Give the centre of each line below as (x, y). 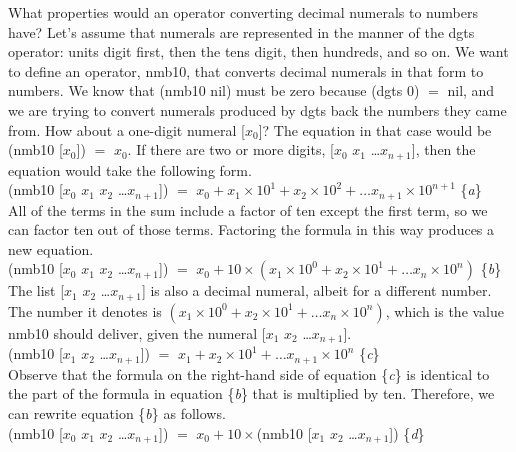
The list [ (36, 290)
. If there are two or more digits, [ (230, 149)
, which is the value (445, 310)
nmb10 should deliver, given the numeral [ (137, 332)
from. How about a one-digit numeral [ (126, 129)
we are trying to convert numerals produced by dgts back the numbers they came (257, 109)
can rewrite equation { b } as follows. (117, 412)
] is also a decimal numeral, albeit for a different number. (316, 290)
